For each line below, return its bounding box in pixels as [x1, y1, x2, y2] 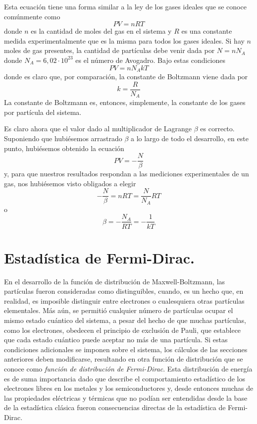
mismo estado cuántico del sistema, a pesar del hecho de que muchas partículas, [4, 315, 246, 325]
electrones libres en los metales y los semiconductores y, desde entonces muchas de [4, 383, 254, 393]
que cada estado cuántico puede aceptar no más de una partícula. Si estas [4, 334, 228, 345]
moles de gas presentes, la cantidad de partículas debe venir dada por [4, 45, 215, 55]
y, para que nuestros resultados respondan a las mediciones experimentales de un [4, 168, 249, 179]
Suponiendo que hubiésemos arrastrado [4, 133, 122, 143]
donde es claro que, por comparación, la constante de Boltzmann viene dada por [4, 71, 248, 82]
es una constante [181, 26, 232, 36]
